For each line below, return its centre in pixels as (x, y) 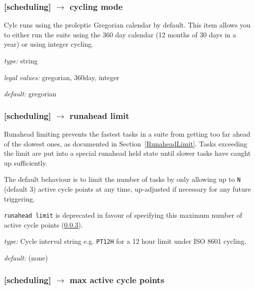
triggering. (20, 198)
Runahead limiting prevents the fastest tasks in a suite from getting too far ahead (127, 134)
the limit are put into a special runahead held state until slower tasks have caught (127, 153)
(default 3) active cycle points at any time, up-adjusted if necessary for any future (127, 189)
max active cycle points (117, 279)
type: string (21, 60)
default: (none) (26, 258)
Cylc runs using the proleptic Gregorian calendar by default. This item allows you (127, 25)
